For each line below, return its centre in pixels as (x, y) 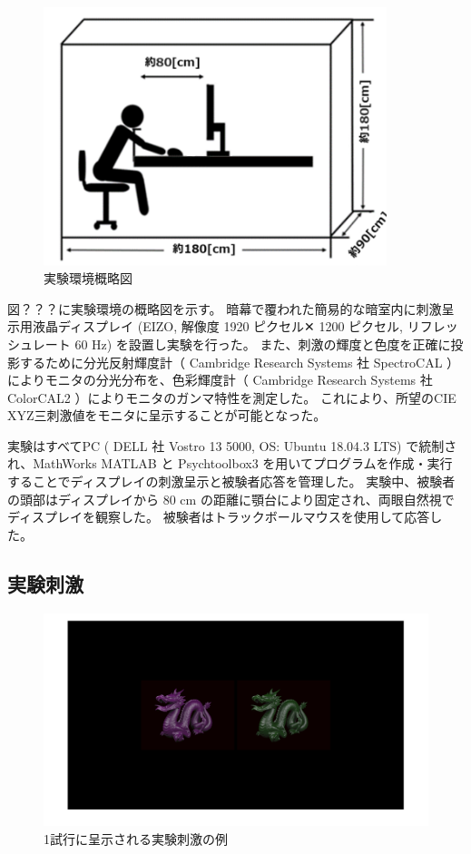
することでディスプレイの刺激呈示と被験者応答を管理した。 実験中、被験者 (231, 481)
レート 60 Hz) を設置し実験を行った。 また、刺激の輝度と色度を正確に (241, 344)
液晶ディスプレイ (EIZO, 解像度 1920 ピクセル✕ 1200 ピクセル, (217, 326)
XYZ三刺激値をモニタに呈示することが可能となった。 (167, 415)
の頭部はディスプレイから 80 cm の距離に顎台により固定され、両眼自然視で (231, 499)
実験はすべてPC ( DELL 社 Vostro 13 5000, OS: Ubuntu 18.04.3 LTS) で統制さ (232, 445)
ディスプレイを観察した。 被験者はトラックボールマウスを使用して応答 (219, 517)
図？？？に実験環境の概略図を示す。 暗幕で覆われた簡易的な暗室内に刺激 (225, 308)
